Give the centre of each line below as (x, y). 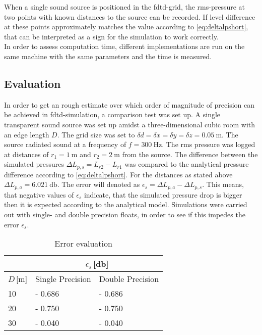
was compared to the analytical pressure (187, 164)
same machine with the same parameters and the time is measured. (108, 56)
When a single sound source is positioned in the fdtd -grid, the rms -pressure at (125, 7)
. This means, (223, 184)
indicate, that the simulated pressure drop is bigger (163, 194)
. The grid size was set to (96, 134)
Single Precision (63, 279)
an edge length (27, 134)
